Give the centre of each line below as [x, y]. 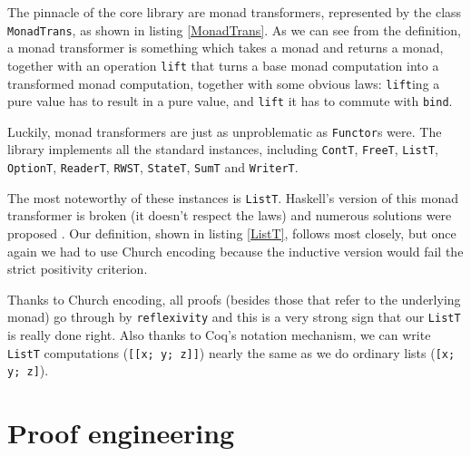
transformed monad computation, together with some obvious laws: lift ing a [224, 83]
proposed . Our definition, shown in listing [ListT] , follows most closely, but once [232, 233]
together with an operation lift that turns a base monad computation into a [223, 65]
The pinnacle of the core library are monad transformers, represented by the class [235, 12]
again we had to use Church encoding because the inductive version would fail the [235, 251]
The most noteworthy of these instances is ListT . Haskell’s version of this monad [233, 197]
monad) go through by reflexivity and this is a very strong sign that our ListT [234, 317]
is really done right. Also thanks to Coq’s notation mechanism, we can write [219, 335]
